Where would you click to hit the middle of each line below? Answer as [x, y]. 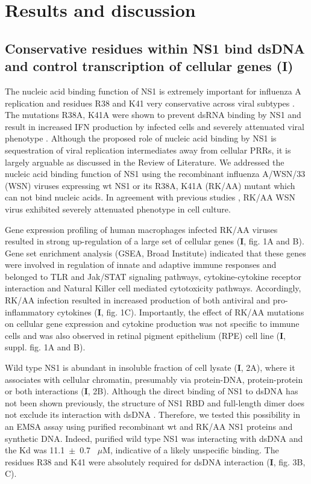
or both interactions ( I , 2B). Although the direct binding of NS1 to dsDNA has [152, 391]
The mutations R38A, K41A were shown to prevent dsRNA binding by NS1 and [153, 115]
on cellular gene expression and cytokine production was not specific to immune [152, 324]
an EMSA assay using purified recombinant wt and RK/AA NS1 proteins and [149, 426]
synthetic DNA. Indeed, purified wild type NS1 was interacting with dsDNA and [154, 438]
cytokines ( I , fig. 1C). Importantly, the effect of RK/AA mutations [181, 312]
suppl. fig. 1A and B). [45, 347]
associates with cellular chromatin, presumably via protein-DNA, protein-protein [154, 379]
